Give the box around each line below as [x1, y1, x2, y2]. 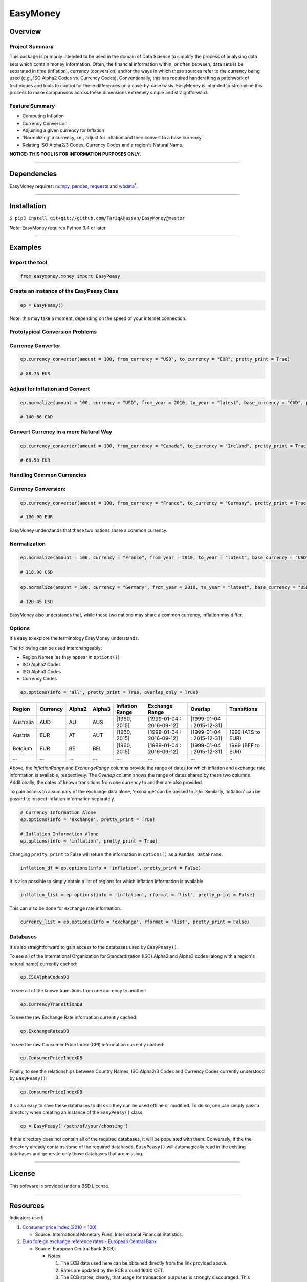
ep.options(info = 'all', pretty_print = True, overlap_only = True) [20, 690, 199, 695]
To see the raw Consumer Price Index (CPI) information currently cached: [9, 1041, 165, 1047]
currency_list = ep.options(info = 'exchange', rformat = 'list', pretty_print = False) [20, 919, 250, 925]
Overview [9, 27, 41, 36]
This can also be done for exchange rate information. [9, 905, 121, 911]
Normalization [9, 540, 46, 547]
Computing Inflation [22, 113, 64, 119]
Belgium [12, 745, 33, 752]
